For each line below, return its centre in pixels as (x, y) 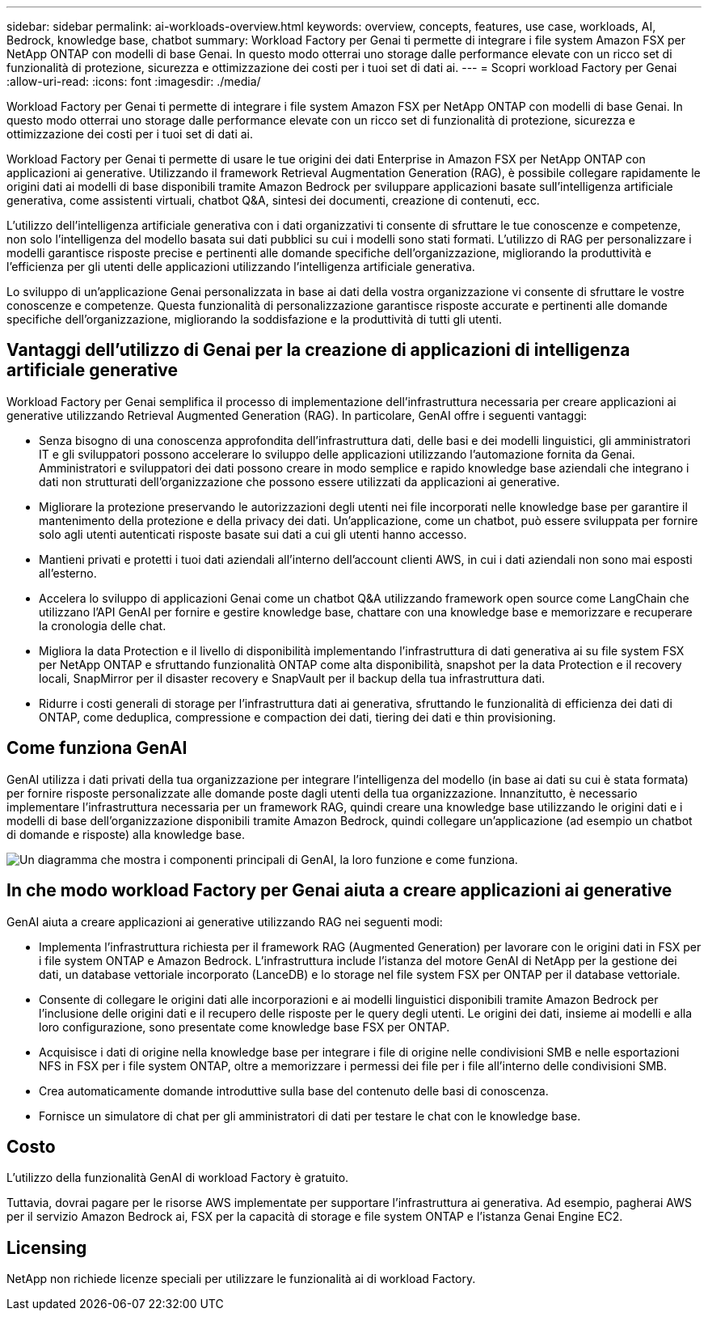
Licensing (47, 1247)
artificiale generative (93, 371)
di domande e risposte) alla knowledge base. (126, 834)
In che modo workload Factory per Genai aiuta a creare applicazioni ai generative (339, 891)
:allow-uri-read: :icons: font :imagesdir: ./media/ (134, 81)
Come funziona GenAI (97, 748)
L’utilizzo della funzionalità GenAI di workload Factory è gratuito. (178, 1178)
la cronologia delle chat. (103, 625)
